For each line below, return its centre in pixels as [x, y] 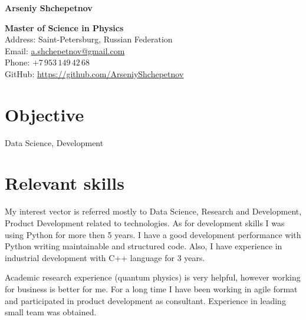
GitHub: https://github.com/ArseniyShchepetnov [94, 73]
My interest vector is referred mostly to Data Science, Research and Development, [153, 211]
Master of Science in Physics [64, 27]
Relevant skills [65, 183]
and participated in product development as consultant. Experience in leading [145, 300]
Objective [45, 114]
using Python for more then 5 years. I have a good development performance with [153, 234]
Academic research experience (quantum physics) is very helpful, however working [153, 277]
